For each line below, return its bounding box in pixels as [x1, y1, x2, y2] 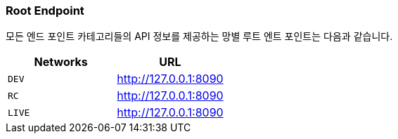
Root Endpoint [6, 4, 84, 18]
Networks [34, 55, 88, 69]
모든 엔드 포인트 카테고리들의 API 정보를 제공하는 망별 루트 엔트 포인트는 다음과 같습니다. [6, 30, 393, 43]
